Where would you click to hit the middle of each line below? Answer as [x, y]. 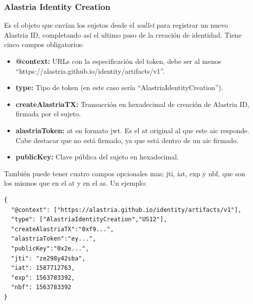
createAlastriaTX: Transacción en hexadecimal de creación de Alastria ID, [132, 104]
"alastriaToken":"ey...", [54, 239]
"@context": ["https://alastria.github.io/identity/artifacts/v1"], [126, 210]
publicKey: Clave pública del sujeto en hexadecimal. [97, 157]
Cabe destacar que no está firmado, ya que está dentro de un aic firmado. [127, 140]
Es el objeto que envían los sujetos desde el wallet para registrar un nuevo [116, 25]
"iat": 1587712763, [43, 268]
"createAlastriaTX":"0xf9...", [62, 229]
